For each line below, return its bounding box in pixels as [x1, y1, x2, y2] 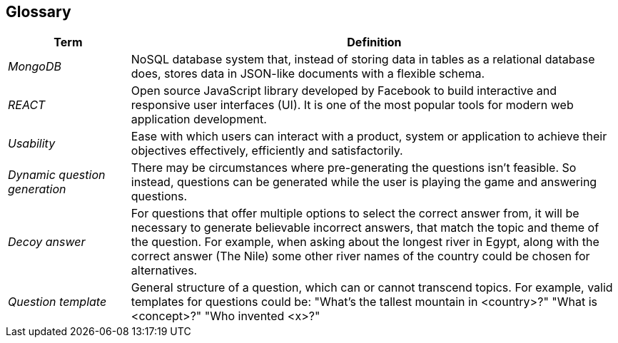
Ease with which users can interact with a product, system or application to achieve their [131, 129, 607, 144]
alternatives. [131, 263, 198, 278]
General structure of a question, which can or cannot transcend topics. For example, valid [131, 280, 613, 295]
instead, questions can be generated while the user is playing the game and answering [131, 175, 597, 190]
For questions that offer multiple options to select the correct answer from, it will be [131, 206, 579, 221]
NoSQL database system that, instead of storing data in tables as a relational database [131, 52, 595, 67]
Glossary [6, 3, 71, 21]
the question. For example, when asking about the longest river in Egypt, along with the [131, 235, 599, 250]
